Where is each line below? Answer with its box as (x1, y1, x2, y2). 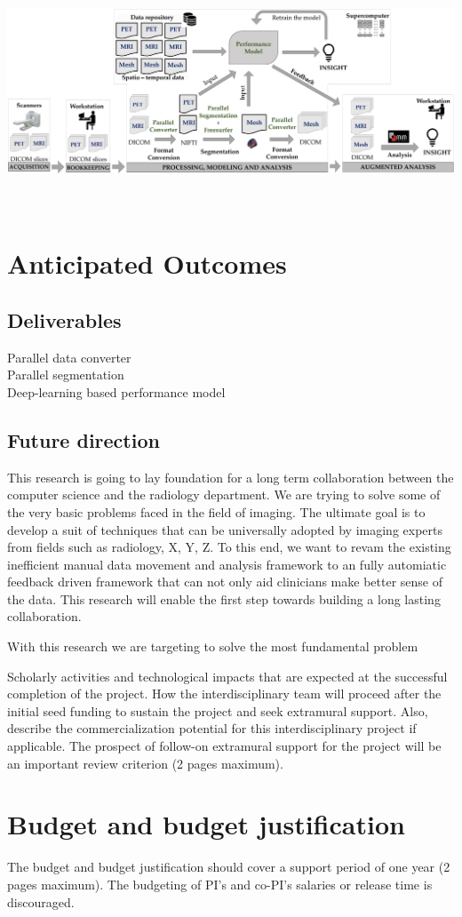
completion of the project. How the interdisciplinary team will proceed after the (7, 684, 442, 703)
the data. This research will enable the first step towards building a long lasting (7, 589, 441, 608)
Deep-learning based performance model (7, 382, 226, 401)
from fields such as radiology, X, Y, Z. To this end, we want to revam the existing (7, 538, 451, 556)
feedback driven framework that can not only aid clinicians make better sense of (7, 572, 442, 591)
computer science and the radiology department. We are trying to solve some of (7, 485, 441, 504)
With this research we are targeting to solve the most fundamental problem (7, 637, 418, 656)
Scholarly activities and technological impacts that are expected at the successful (7, 666, 448, 685)
